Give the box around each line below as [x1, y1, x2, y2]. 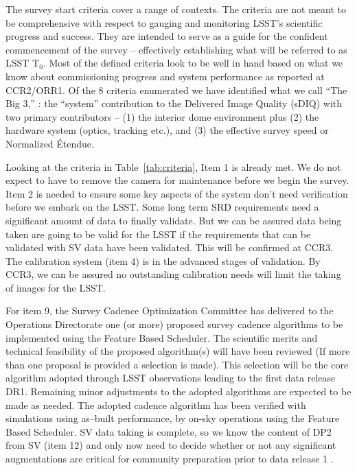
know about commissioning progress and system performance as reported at [5, 69, 325, 83]
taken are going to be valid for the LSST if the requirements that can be [5, 226, 311, 241]
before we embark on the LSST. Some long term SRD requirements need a [5, 200, 319, 214]
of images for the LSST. [5, 280, 106, 294]
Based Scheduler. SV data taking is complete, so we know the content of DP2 [5, 424, 332, 438]
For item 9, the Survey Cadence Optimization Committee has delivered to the [5, 303, 334, 318]
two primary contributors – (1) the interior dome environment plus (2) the [5, 109, 319, 124]
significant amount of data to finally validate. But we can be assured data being [5, 213, 342, 227]
